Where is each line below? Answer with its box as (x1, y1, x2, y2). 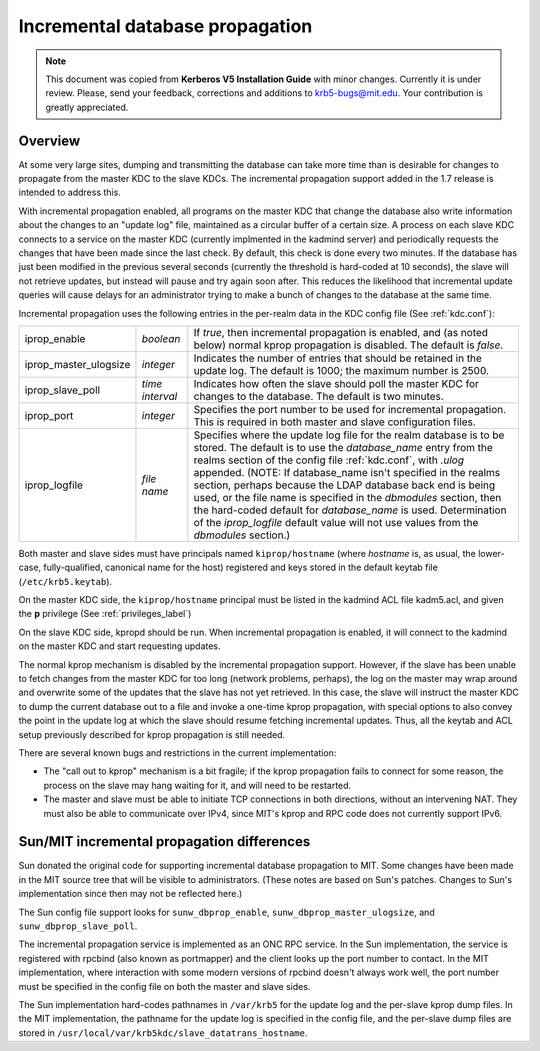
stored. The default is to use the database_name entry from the (193, 440, 494, 454)
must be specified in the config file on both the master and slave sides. (18, 980, 311, 992)
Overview (18, 132, 81, 149)
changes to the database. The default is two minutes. (193, 389, 444, 403)
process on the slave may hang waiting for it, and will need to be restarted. (43, 779, 352, 791)
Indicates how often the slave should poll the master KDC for (193, 376, 480, 390)
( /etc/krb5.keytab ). (18, 575, 113, 587)
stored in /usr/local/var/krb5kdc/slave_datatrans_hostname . (18, 1026, 308, 1039)
